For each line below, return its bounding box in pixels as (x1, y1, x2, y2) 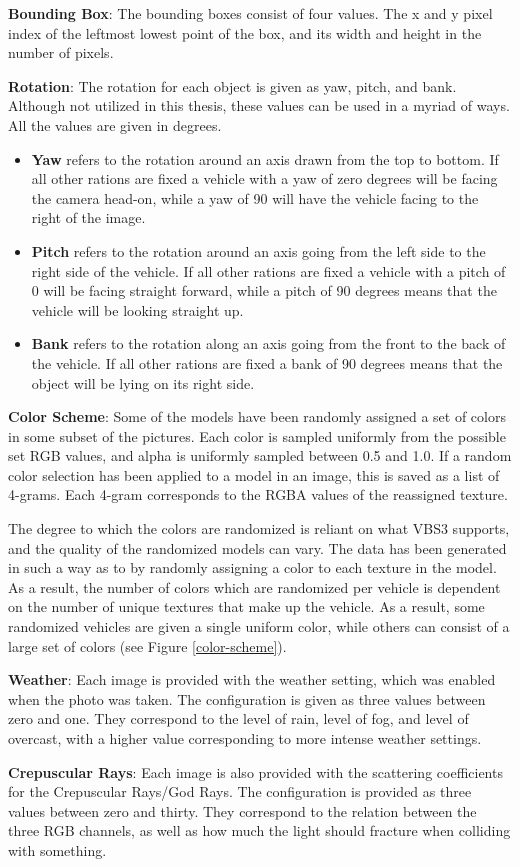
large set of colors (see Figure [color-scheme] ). (8, 635, 287, 656)
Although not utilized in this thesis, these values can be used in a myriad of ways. (8, 95, 510, 116)
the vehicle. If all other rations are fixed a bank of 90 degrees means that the (31, 352, 503, 373)
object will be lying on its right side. (31, 372, 255, 393)
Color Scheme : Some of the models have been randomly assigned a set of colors (8, 406, 506, 427)
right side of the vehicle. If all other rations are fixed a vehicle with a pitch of (31, 260, 506, 281)
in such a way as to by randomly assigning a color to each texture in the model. (8, 557, 497, 578)
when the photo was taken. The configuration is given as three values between (8, 688, 486, 709)
